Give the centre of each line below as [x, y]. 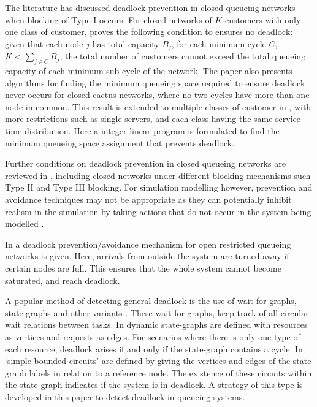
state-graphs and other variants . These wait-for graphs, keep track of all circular [157, 312]
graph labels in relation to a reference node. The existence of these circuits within [158, 372]
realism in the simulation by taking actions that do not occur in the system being [158, 211]
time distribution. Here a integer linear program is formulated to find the [142, 131]
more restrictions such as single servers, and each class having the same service [153, 119]
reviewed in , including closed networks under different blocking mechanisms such [158, 175]
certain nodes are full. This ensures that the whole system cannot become [143, 268]
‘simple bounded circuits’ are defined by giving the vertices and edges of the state [158, 361]
